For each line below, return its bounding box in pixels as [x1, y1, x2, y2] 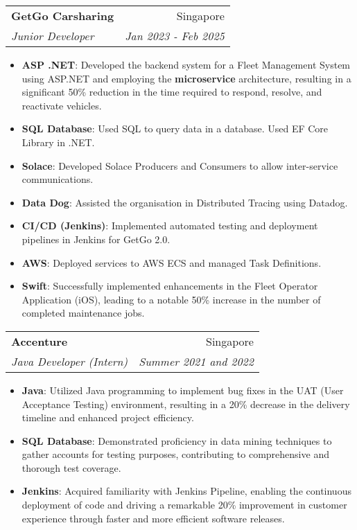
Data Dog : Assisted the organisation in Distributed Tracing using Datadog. [21, 195, 348, 209]
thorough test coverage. [21, 460, 121, 475]
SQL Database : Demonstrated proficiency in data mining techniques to [21, 433, 332, 448]
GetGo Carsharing [11, 8, 114, 24]
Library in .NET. [21, 134, 95, 149]
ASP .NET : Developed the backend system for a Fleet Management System [21, 58, 351, 71]
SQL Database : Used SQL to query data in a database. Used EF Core [21, 121, 329, 136]
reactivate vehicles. [21, 98, 102, 112]
